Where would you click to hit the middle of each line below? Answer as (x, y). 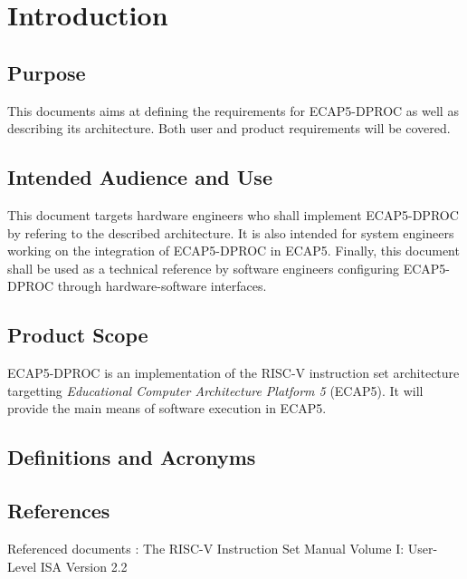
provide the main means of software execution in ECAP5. (167, 408)
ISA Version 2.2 (84, 566)
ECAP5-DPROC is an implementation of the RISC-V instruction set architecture (233, 373)
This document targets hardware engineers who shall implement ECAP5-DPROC (233, 214)
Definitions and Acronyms (132, 457)
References (59, 511)
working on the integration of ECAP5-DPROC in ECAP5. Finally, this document (233, 251)
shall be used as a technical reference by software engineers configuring (203, 268)
